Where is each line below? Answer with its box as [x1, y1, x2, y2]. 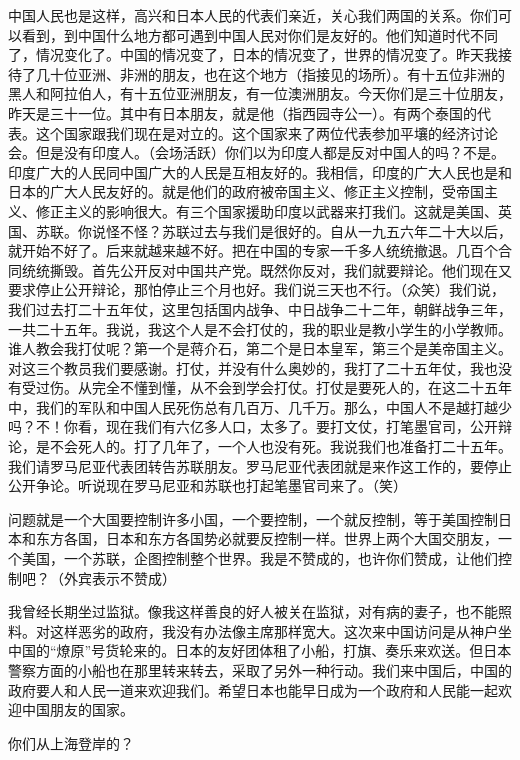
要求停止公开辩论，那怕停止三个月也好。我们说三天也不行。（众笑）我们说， [8, 279, 505, 300]
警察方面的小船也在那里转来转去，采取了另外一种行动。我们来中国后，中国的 [8, 660, 512, 680]
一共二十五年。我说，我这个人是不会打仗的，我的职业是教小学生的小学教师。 [8, 318, 512, 339]
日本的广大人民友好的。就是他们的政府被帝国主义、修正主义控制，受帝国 [8, 181, 484, 202]
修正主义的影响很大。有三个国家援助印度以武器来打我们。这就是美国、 [35, 200, 498, 221]
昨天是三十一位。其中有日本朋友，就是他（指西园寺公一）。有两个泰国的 [8, 102, 477, 123]
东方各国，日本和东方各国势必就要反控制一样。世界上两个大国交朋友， [35, 528, 498, 549]
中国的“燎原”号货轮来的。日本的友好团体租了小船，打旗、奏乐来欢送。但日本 [8, 640, 512, 661]
